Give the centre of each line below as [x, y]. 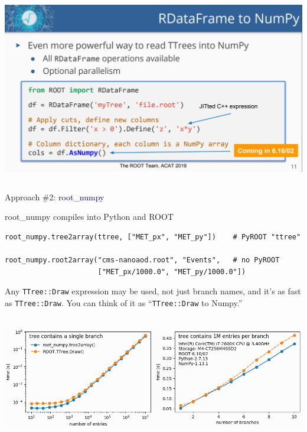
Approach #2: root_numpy [55, 196]
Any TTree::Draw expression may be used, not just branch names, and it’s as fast [153, 291]
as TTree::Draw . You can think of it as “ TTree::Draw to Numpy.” [124, 302]
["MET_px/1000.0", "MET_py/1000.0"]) [172, 272]
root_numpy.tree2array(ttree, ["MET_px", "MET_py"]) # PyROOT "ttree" [153, 237]
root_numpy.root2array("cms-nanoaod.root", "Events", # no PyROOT [142, 260]
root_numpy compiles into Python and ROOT [89, 217]
